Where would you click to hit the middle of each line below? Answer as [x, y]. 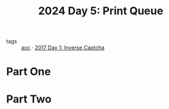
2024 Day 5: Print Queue [101, 11]
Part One [28, 72]
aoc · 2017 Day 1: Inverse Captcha [63, 48]
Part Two [29, 99]
